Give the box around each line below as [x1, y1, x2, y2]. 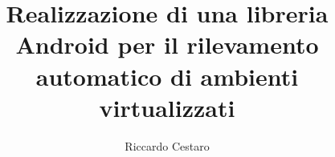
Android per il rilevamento [15, 28, 319, 61]
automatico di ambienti [35, 59, 299, 92]
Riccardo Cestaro [125, 137, 210, 154]
